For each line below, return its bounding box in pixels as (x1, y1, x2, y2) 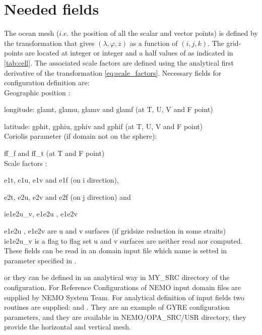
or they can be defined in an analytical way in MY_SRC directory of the (4, 272, 230, 283)
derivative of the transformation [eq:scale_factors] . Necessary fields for (4, 67, 222, 78)
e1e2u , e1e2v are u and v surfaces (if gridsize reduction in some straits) (4, 226, 226, 236)
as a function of (129, 37, 178, 48)
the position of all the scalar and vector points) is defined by (71, 28, 258, 38)
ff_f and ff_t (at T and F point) (4, 148, 105, 158)
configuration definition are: (4, 77, 90, 88)
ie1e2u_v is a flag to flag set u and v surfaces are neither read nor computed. (4, 235, 243, 246)
